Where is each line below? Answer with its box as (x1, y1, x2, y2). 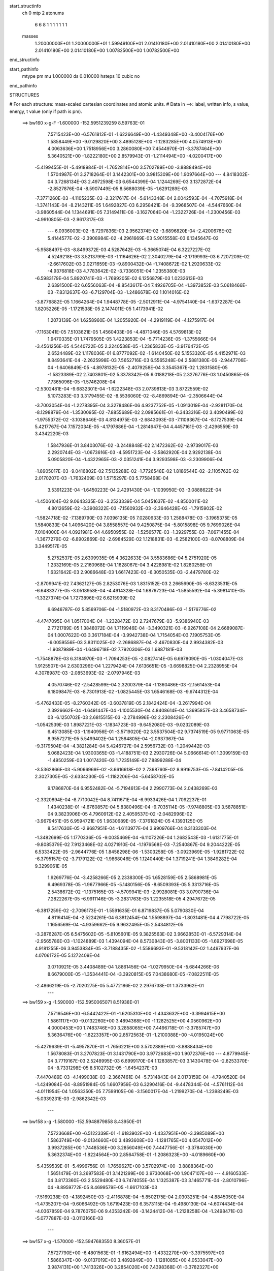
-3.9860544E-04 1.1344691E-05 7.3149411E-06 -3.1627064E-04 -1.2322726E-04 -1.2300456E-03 (35, 209, 241, 216)
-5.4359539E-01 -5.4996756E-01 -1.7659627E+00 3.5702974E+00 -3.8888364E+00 (35, 1163, 213, 1169)
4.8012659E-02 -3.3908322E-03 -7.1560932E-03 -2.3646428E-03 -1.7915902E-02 (47, 505, 223, 511)
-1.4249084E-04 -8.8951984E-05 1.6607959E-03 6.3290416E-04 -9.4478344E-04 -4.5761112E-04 (35, 1081, 244, 1087)
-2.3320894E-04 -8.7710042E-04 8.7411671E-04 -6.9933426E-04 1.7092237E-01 (35, 797, 207, 803)
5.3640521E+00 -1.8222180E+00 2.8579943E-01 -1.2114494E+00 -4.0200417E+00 (47, 153, 222, 159)
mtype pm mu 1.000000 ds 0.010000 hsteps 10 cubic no (22, 73, 140, 79)
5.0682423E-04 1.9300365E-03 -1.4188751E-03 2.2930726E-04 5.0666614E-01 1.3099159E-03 (47, 750, 249, 756)
